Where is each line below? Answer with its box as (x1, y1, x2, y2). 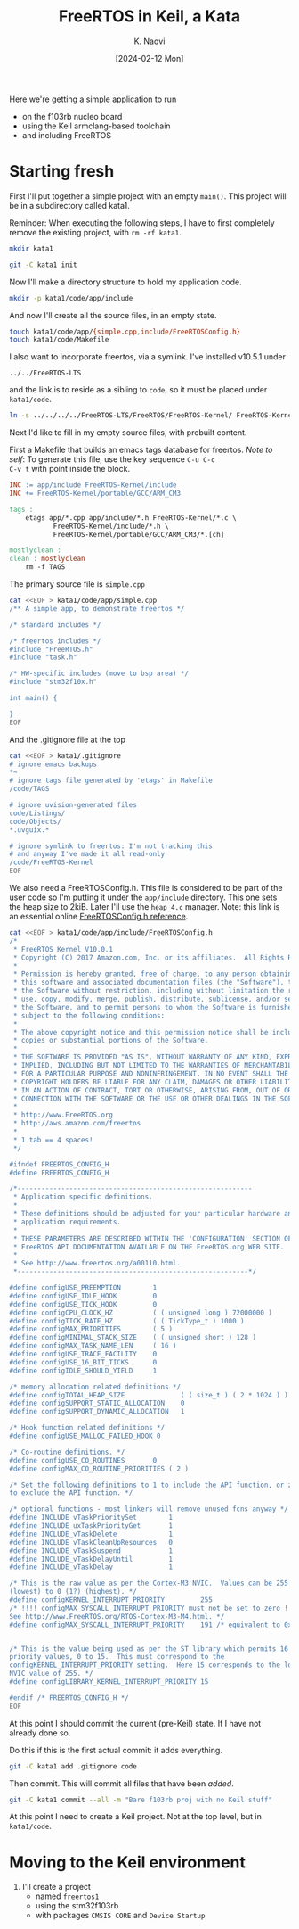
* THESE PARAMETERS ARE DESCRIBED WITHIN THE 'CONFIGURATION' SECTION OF (12, 1233, 293, 1243)
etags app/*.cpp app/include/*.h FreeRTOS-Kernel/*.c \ (25, 513, 238, 523)
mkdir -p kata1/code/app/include (9, 293, 133, 302)
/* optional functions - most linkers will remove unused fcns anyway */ (9, 1504, 289, 1513)
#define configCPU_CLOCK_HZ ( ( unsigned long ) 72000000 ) (9, 1308, 273, 1317)
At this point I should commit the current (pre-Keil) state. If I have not (9, 1718, 262, 1728)
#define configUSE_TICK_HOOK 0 (9, 1299, 158, 1308)
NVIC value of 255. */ (9, 1669, 93, 1678)
